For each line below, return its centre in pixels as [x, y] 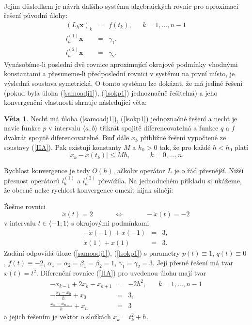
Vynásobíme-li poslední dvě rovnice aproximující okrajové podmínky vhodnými [121, 64]
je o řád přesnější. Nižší [209, 171]
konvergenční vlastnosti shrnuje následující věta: [75, 102]
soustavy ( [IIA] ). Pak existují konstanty [63, 147]
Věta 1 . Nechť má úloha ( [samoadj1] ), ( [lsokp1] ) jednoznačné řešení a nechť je [121, 118]
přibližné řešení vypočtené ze [183, 138]
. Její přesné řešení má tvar [193, 262]
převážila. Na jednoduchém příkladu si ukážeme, [170, 180]
